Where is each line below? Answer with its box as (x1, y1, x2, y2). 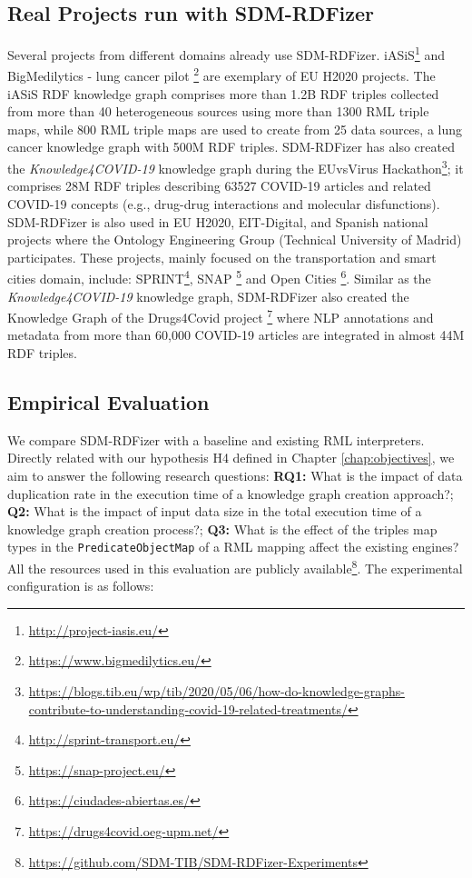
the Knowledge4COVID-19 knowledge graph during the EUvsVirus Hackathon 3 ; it (7, 156, 464, 177)
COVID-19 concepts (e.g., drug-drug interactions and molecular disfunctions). (7, 194, 440, 213)
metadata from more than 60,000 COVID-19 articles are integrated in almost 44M (7, 325, 465, 344)
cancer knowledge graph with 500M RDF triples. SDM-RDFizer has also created (7, 137, 455, 156)
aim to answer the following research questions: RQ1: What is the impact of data (7, 465, 463, 484)
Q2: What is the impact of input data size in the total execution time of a (7, 502, 422, 521)
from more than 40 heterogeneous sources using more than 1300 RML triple (7, 102, 429, 121)
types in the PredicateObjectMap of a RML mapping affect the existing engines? (7, 537, 459, 556)
